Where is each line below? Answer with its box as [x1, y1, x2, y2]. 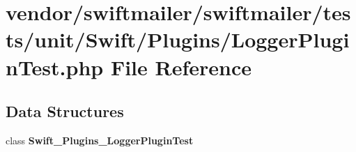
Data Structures [6, 100, 124, 122]
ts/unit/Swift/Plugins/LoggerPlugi [6, 25, 350, 54]
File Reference [110, 52, 252, 81]
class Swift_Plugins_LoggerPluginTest [6, 132, 194, 147]
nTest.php [6, 52, 104, 81]
